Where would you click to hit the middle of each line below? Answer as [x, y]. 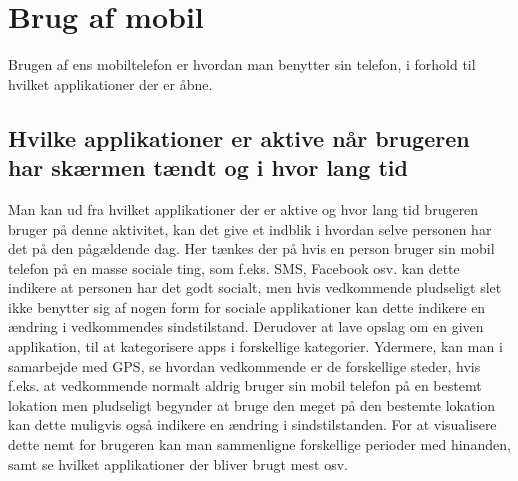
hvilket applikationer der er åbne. [110, 83]
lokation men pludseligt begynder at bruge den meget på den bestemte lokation [252, 404]
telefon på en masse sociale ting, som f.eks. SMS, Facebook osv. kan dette [234, 267]
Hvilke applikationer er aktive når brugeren [239, 137]
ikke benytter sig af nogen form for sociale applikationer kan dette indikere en [247, 306]
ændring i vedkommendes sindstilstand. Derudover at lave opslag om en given [246, 326]
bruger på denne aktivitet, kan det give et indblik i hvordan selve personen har [250, 228]
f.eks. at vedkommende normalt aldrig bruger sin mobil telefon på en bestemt [245, 385]
